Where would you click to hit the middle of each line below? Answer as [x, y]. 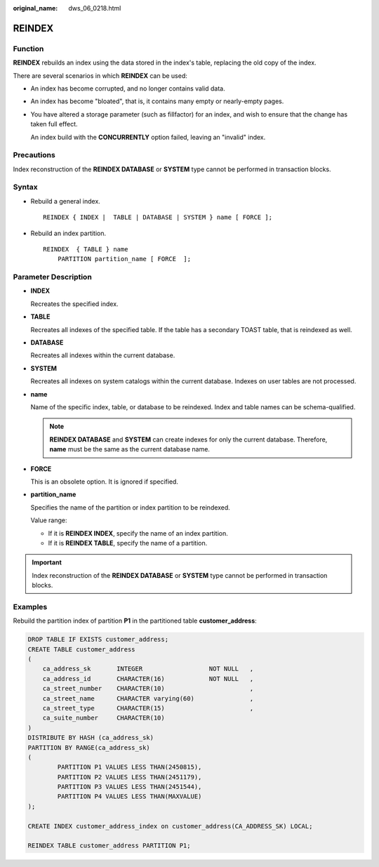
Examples [30, 607]
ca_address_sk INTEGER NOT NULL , [148, 669]
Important [47, 562]
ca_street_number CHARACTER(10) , [148, 689]
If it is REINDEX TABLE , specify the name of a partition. [128, 543]
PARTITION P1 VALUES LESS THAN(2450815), [129, 767]
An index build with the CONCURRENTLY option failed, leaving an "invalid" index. [148, 137]
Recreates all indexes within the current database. [103, 355]
